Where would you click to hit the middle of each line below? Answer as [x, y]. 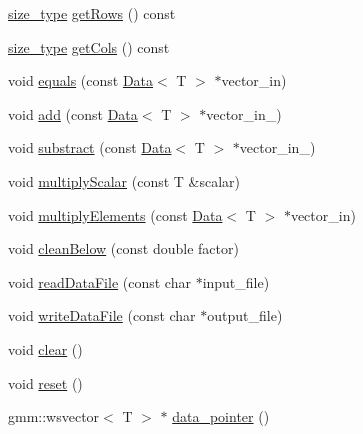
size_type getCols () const [89, 46]
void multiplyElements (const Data [115, 214]
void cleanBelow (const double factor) [123, 248]
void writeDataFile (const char [102, 315]
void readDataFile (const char [99, 281]
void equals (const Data [81, 80]
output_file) [245, 315]
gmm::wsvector [54, 416]
